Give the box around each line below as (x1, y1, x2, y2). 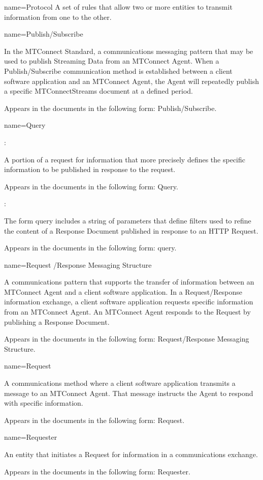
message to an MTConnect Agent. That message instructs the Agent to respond (4, 387, 253, 398)
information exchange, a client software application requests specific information (4, 296, 253, 307)
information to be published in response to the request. (4, 164, 176, 175)
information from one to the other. (4, 11, 112, 22)
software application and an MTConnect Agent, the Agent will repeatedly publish (4, 75, 259, 86)
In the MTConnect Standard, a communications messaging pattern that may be (4, 45, 253, 56)
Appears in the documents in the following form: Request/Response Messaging (4, 333, 249, 344)
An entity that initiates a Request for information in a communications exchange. (4, 449, 258, 459)
